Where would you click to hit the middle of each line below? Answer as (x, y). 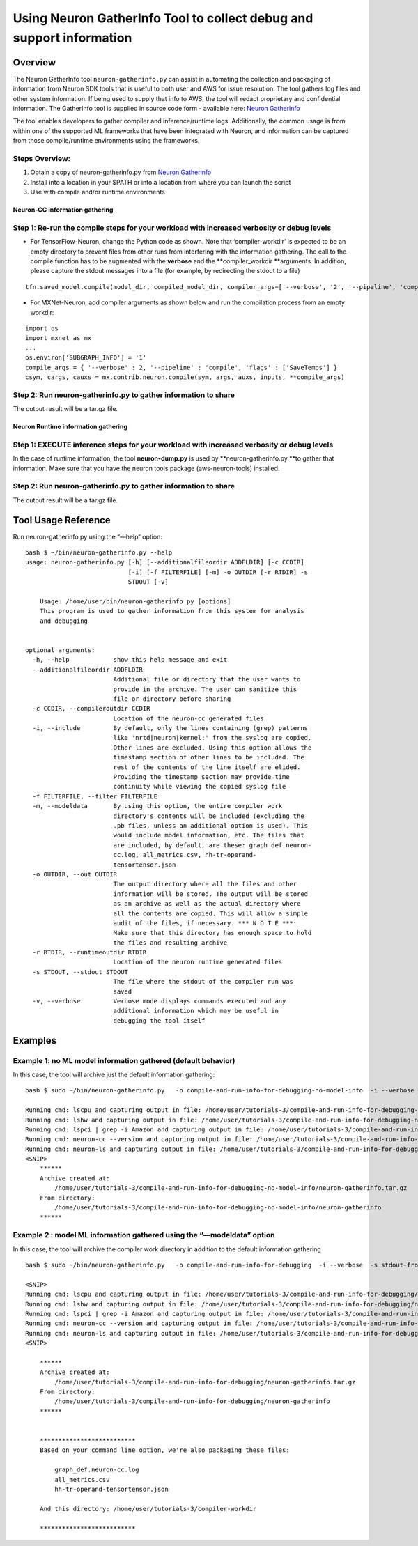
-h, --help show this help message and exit (130, 660)
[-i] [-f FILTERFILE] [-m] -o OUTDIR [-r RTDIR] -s (218, 572)
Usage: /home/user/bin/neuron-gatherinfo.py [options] (135, 602)
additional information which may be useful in (196, 1011)
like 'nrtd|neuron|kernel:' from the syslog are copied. (212, 738)
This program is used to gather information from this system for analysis (172, 611)
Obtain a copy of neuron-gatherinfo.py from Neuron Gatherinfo (121, 172)
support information (72, 38)
